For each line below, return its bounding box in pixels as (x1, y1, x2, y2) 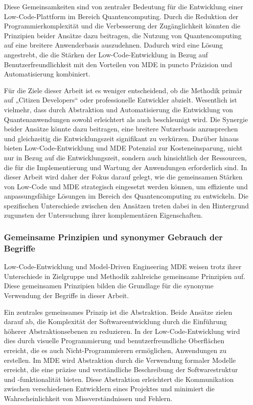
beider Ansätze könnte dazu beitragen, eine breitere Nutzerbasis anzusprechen (4, 124, 238, 134)
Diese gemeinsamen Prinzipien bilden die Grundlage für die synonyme (4, 280, 214, 291)
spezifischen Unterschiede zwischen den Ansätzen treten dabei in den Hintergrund (4, 200, 249, 210)
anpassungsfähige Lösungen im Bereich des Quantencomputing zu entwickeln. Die (4, 191, 249, 201)
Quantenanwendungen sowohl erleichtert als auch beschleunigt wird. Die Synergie (4, 114, 248, 124)
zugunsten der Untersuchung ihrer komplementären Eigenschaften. (4, 210, 203, 220)
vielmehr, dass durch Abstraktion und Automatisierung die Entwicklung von (4, 104, 233, 114)
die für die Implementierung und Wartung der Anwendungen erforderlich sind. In (4, 162, 248, 172)
